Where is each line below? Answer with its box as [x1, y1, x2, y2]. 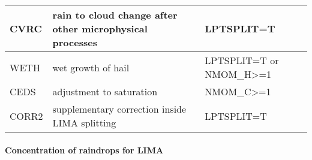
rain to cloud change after [52, 8, 178, 22]
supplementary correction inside [52, 102, 187, 116]
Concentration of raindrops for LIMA [5, 143, 164, 156]
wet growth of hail [52, 60, 130, 74]
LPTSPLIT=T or [205, 53, 279, 67]
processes [52, 35, 97, 49]
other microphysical [52, 22, 148, 35]
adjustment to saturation [52, 84, 158, 98]
